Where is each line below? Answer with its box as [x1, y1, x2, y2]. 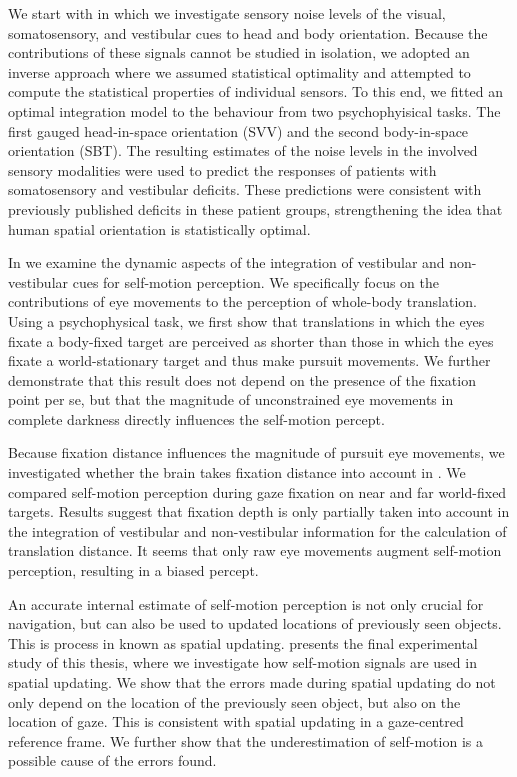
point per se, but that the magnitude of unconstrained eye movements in [8, 389, 454, 410]
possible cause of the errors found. [8, 750, 217, 771]
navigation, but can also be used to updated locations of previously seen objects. [8, 613, 502, 634]
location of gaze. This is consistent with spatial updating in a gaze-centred [8, 711, 464, 732]
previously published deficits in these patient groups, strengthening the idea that [8, 198, 503, 219]
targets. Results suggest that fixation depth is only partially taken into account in [8, 501, 510, 522]
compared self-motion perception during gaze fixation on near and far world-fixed [8, 481, 507, 502]
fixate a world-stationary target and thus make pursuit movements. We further [8, 350, 491, 371]
